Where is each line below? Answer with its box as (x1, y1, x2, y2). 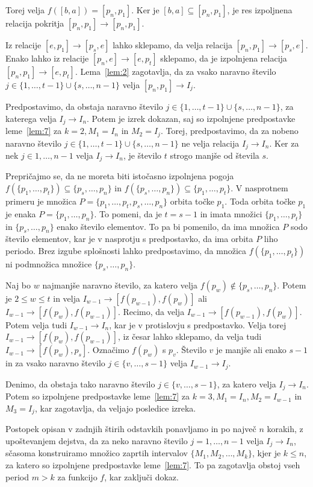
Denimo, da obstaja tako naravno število (5, 377, 155, 390)
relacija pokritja (5, 17, 64, 29)
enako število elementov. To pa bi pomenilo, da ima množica (57, 220, 280, 232)
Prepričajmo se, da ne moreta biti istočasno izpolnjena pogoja (5, 170, 234, 182)
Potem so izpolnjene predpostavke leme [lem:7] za (5, 390, 190, 403)
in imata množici (200, 207, 262, 220)
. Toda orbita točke (225, 195, 296, 207)
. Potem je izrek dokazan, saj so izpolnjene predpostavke (87, 112, 296, 124)
